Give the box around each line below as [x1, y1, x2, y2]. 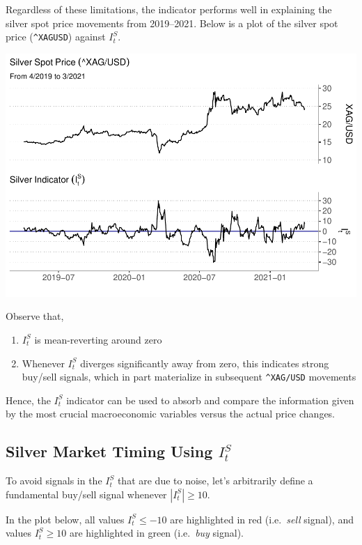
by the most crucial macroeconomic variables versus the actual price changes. [6, 406, 336, 421]
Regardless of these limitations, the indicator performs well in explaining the [6, 2, 332, 16]
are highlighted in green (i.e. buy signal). [69, 525, 244, 540]
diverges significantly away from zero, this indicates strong [80, 355, 329, 370]
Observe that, [6, 309, 64, 323]
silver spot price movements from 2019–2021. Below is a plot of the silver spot [6, 15, 338, 30]
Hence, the [6, 392, 51, 407]
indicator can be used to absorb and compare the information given [66, 392, 354, 407]
